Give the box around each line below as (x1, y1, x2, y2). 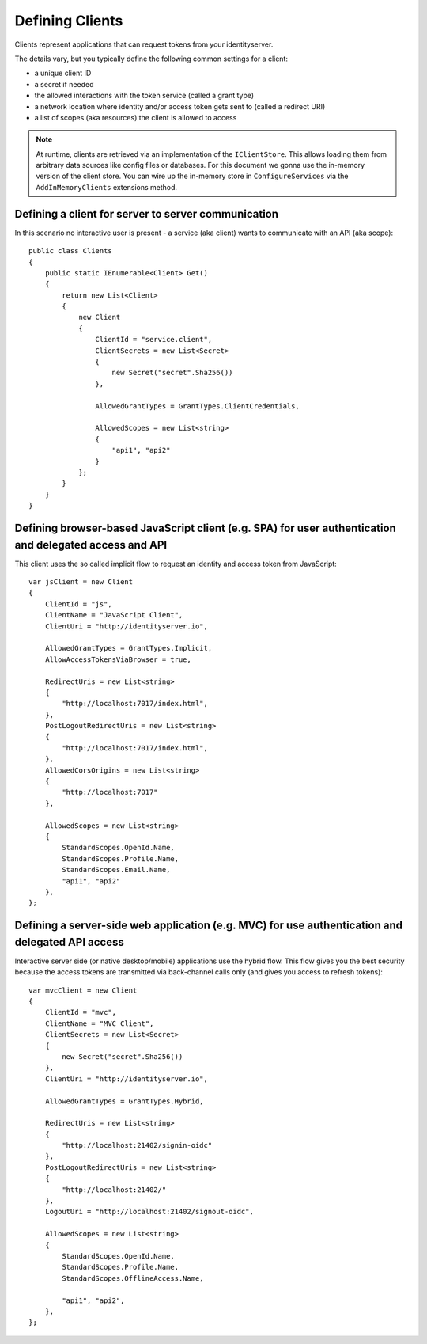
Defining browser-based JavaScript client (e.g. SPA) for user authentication (14, 521, 397, 534)
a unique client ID (34, 68, 92, 78)
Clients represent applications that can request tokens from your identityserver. (14, 40, 274, 49)
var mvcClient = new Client (28, 985, 138, 995)
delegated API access (14, 935, 124, 949)
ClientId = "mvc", (44, 1008, 117, 1017)
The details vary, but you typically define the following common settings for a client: (14, 54, 289, 63)
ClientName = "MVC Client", (44, 1019, 154, 1028)
